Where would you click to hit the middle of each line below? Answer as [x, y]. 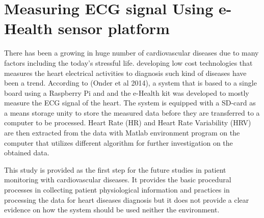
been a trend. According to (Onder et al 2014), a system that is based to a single [130, 83]
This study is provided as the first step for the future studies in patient [115, 169]
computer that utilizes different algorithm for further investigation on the [118, 142]
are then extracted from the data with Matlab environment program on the [122, 133]
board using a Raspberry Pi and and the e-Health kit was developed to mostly [127, 92]
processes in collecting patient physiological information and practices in [117, 190]
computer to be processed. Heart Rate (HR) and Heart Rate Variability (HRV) [128, 122]
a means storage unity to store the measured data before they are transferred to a [132, 112]
